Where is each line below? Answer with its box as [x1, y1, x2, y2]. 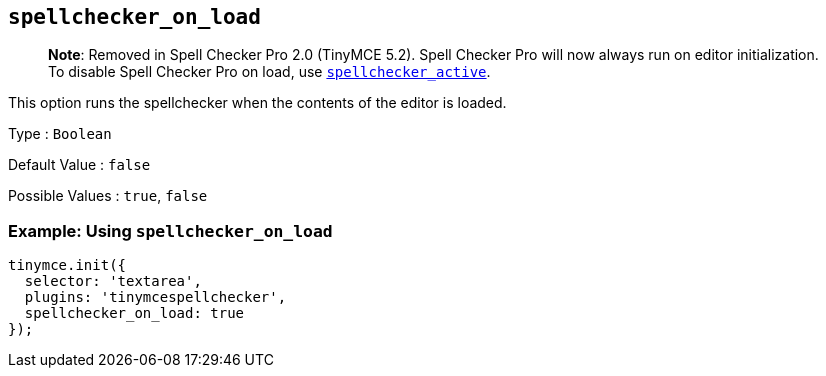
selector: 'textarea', [24, 273, 202, 290]
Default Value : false [8, 156, 151, 174]
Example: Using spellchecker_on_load [8, 220, 333, 241]
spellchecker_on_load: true [24, 305, 245, 322]
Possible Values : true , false [8, 187, 208, 205]
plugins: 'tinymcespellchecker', [24, 289, 287, 306]
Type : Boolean [8, 125, 112, 143]
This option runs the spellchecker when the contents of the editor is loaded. [8, 94, 507, 112]
